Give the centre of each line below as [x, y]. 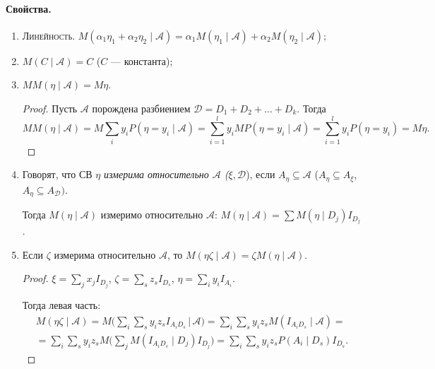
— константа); [142, 60]
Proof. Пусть [50, 108]
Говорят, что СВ [57, 174]
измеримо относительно [152, 215]
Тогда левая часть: [61, 305]
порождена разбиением [141, 108]
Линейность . [49, 35]
